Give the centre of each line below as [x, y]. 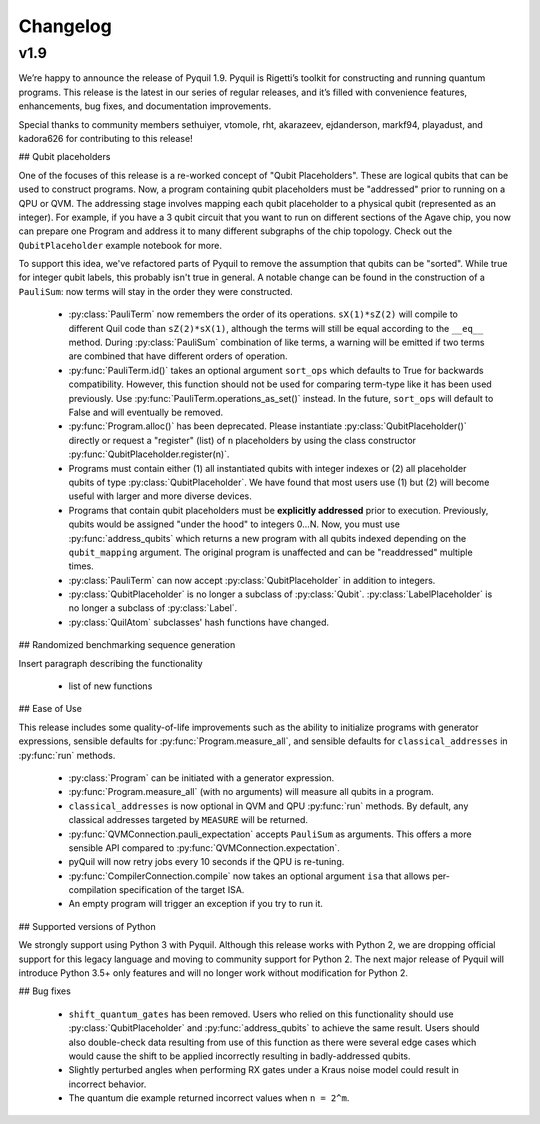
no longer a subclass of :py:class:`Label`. [153, 608]
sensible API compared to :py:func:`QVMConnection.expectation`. [204, 847]
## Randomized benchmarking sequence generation [127, 645]
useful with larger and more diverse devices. [160, 496]
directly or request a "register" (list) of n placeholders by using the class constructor [242, 440]
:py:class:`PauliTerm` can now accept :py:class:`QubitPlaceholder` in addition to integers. [252, 580]
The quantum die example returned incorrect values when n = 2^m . [209, 1098]
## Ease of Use [50, 709]
